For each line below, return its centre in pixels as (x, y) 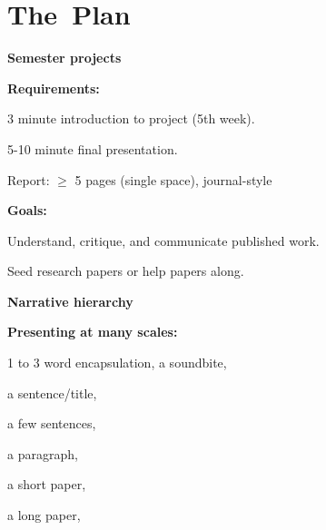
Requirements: (54, 88)
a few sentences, (52, 423)
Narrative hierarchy (70, 301)
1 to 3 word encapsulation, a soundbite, (117, 363)
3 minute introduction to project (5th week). (131, 118)
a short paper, (47, 484)
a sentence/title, (52, 393)
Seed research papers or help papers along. (126, 271)
